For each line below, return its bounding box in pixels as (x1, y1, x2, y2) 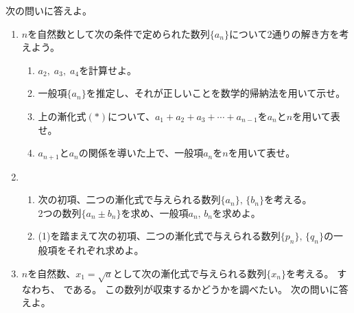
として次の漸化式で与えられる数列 (113, 266, 267, 280)
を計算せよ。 (79, 62, 137, 77)
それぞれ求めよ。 (67, 243, 144, 257)
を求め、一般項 (121, 205, 189, 220)
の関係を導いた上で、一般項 (78, 146, 204, 160)
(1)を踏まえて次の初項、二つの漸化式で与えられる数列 (38, 229, 281, 243)
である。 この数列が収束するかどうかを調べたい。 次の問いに (63, 281, 339, 296)
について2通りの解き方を (228, 26, 340, 40)
